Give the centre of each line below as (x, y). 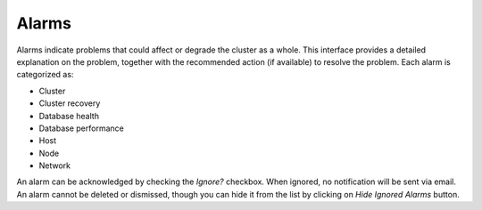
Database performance (81, 128)
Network (55, 166)
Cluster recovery (70, 103)
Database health (69, 116)
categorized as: (45, 75)
